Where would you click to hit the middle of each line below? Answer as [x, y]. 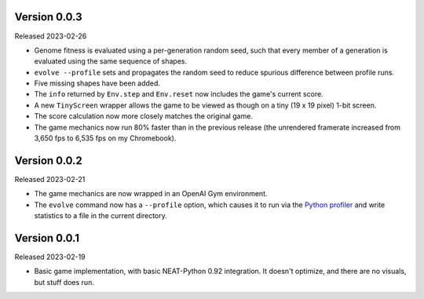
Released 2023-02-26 [51, 36]
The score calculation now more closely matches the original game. [143, 116]
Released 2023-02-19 [50, 257]
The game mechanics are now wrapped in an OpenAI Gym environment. [151, 194]
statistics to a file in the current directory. [101, 216]
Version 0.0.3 [48, 17]
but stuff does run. [64, 282]
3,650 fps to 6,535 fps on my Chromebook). [105, 138]
